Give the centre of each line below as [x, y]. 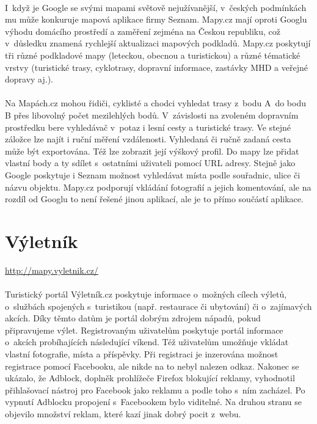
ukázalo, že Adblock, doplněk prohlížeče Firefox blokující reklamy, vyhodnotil [150, 378]
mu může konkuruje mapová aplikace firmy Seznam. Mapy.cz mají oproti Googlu [156, 19]
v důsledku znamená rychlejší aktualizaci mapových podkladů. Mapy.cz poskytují [158, 43]
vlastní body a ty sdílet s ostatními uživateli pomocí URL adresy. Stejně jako [150, 163]
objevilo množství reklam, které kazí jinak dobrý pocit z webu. [123, 413]
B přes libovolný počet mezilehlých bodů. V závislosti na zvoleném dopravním [152, 115]
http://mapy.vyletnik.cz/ [52, 270]
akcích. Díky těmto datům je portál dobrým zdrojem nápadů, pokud [133, 318]
